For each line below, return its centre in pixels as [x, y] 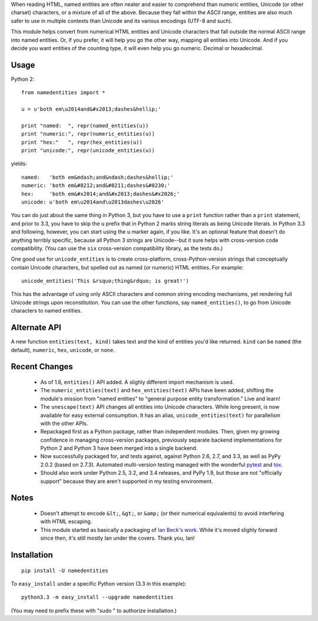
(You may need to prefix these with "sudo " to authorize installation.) [94, 610]
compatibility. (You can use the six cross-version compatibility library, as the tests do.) [117, 248]
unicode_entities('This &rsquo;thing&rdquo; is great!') [105, 281]
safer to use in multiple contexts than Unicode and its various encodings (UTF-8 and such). [122, 21]
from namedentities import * [63, 93]
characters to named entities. [47, 311]
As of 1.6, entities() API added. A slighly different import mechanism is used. [137, 382]
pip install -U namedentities [65, 570]
